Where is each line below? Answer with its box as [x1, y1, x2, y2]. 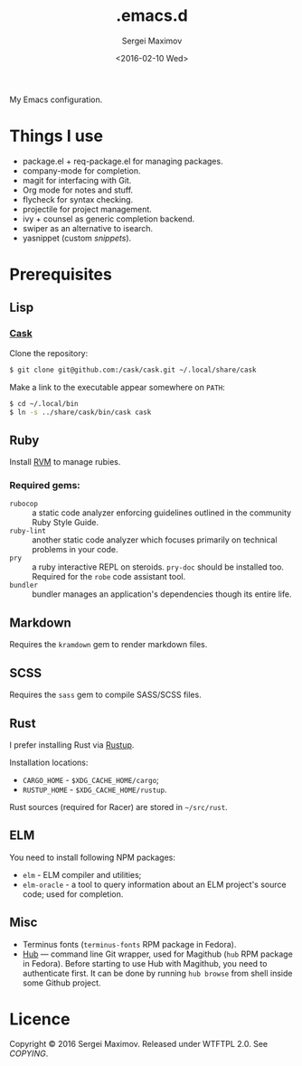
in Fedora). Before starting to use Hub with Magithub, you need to [22, 958, 268, 968]
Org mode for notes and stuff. [22, 184, 134, 195]
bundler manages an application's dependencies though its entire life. [32, 589, 292, 599]
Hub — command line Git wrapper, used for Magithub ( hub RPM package [22, 948, 294, 959]
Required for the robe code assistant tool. [32, 571, 186, 582]
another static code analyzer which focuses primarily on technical [32, 534, 278, 545]
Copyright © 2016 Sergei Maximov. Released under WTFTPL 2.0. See [9, 1039, 269, 1050]
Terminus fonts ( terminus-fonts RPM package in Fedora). [22, 939, 237, 949]
